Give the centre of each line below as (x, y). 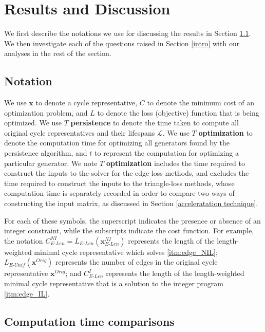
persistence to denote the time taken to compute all (155, 123)
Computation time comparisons (89, 321)
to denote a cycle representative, (87, 103)
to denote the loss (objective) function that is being (178, 112)
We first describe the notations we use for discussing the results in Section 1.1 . (128, 33)
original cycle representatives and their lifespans (80, 132)
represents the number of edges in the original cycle (137, 262)
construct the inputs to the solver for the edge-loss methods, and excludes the (127, 173)
